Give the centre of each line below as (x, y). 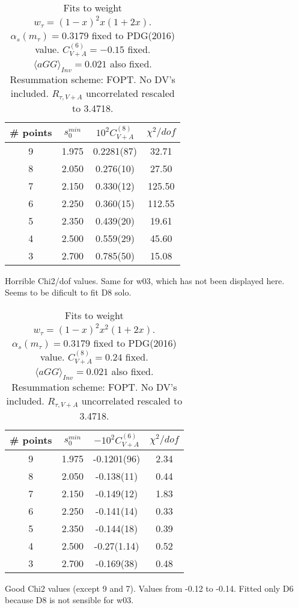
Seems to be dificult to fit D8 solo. (68, 292)
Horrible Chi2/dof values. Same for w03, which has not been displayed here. (145, 280)
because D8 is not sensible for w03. (69, 600)
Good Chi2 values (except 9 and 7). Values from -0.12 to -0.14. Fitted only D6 (149, 588)
